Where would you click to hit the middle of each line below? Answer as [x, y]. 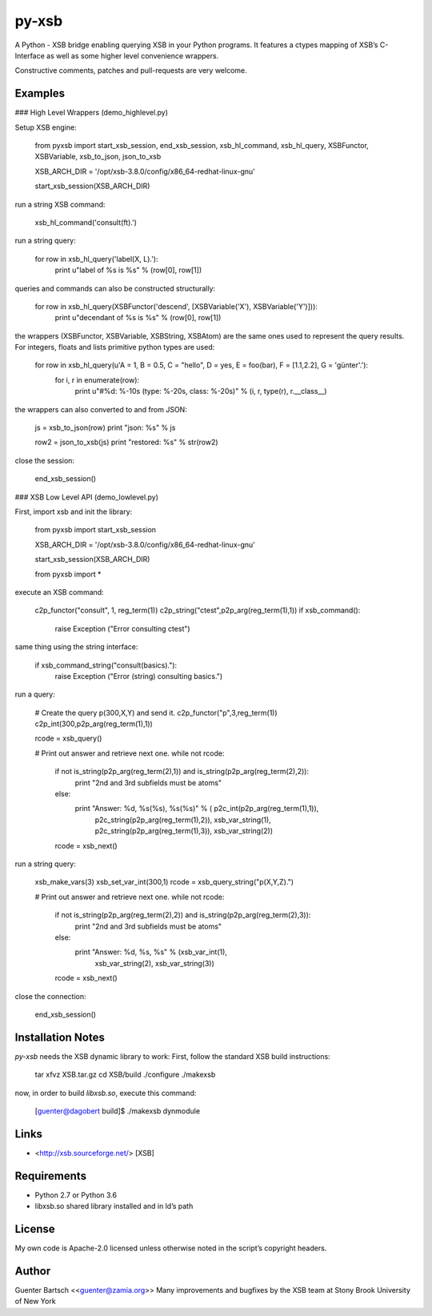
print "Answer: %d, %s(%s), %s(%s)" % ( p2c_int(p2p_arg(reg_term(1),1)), [197, 808]
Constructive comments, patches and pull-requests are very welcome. [131, 70]
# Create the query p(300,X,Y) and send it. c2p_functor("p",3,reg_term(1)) [156, 712]
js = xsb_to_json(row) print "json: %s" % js [105, 427]
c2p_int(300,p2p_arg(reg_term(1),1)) [94, 724]
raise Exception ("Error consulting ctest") [123, 628]
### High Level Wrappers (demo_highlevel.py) [91, 113]
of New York [35, 1302]
